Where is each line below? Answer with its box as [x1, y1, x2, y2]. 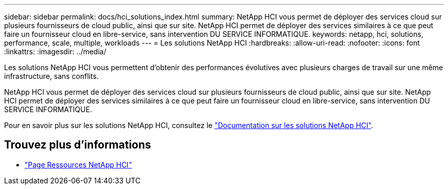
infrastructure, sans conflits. [4, 72, 99, 80]
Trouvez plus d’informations [4, 138, 151, 152]
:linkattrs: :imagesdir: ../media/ [4, 47, 106, 56]
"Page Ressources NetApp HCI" [25, 160, 132, 169]
